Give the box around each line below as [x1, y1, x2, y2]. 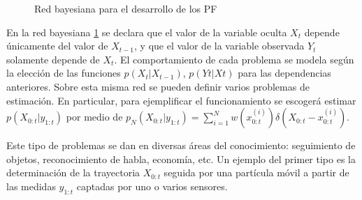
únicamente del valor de [6, 38, 108, 53]
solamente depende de [6, 52, 100, 66]
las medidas [6, 178, 56, 193]
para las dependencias [238, 66, 331, 80]
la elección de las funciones [6, 66, 121, 80]
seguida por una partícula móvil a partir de [164, 165, 349, 180]
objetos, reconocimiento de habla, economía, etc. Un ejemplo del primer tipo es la [6, 151, 356, 166]
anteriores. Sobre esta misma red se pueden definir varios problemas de [6, 79, 310, 93]
